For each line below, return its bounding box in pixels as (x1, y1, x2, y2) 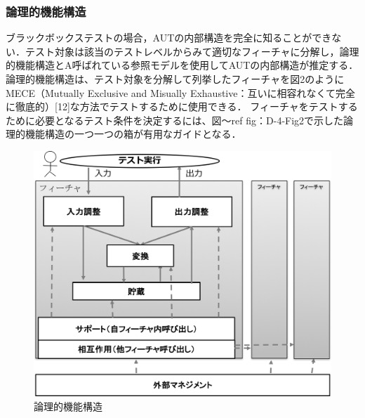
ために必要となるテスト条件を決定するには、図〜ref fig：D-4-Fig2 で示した (6, 112, 344, 127)
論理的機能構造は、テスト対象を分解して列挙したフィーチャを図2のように (6, 72, 345, 86)
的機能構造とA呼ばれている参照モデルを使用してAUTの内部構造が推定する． (6, 58, 359, 72)
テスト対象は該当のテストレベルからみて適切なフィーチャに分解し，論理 (25, 44, 359, 58)
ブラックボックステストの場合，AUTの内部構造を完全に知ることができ (6, 30, 332, 45)
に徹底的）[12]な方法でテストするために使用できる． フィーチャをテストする (6, 99, 358, 114)
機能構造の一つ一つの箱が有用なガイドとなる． (25, 126, 241, 141)
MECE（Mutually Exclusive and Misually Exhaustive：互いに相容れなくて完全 (6, 85, 356, 100)
